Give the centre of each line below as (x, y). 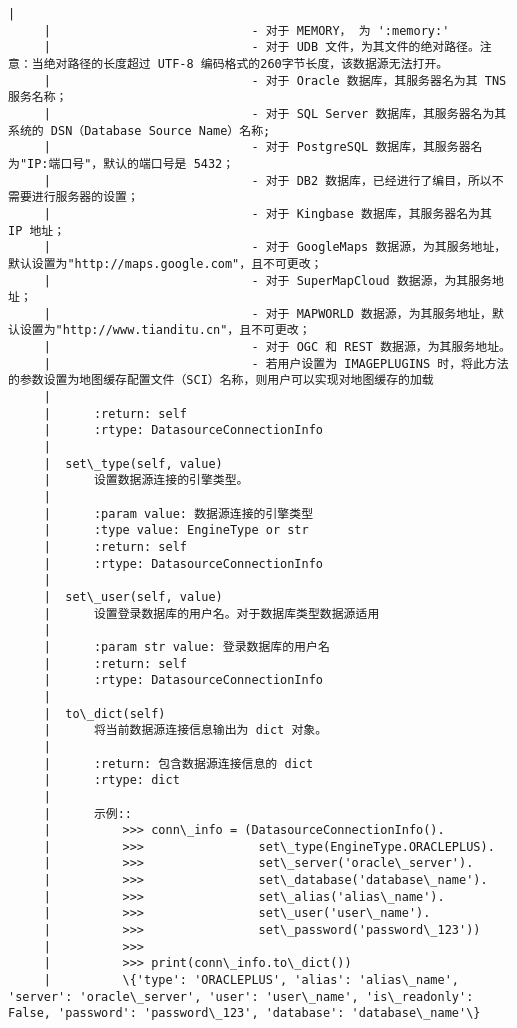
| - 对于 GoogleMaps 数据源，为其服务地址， (275, 247)
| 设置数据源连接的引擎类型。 (146, 480)
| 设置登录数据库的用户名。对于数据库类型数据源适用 (211, 613)
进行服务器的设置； (85, 197)
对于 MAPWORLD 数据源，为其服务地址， (378, 313)
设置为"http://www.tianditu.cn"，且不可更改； (165, 330)
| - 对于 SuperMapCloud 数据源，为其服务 (268, 280)
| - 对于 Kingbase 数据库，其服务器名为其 (267, 213)
